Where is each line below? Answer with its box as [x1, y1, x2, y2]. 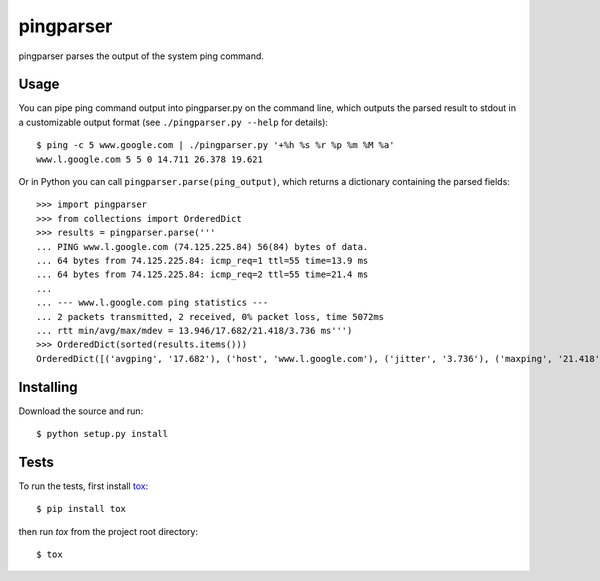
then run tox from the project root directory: [18, 525, 199, 537]
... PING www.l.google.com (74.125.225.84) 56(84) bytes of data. [36, 241, 369, 252]
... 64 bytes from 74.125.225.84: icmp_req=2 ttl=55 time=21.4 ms [36, 269, 369, 280]
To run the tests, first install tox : [18, 480, 149, 492]
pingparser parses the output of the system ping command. [18, 50, 265, 62]
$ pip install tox [36, 503, 127, 515]
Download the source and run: [18, 405, 144, 417]
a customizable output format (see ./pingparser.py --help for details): [18, 116, 329, 128]
